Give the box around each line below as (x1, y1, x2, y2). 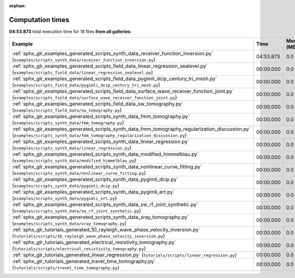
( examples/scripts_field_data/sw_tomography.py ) (12, 107, 122, 113)
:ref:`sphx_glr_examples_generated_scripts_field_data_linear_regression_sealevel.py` (12, 63, 208, 70)
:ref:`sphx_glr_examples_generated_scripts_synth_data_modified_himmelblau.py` (12, 151, 199, 158)
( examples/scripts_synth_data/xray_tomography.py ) (12, 220, 127, 227)
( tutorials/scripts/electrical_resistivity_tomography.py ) (12, 245, 146, 252)
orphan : (9, 3, 26, 8)
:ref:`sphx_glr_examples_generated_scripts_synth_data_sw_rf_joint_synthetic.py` (12, 201, 199, 208)
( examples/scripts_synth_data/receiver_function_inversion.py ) (12, 56, 156, 63)
